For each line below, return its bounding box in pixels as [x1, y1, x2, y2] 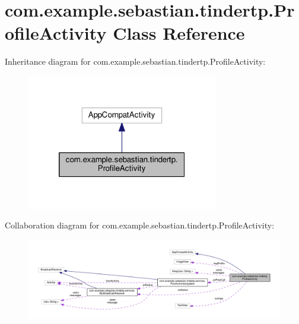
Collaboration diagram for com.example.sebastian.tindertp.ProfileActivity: [5, 219, 275, 231]
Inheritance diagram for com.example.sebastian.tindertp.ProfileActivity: [5, 55, 266, 68]
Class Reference [113, 21, 245, 45]
